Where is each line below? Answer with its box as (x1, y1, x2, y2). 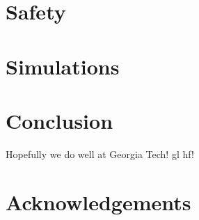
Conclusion (6, 106, 113, 134)
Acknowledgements (6, 187, 191, 216)
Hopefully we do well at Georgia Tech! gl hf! (6, 146, 194, 161)
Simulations (6, 52, 120, 80)
